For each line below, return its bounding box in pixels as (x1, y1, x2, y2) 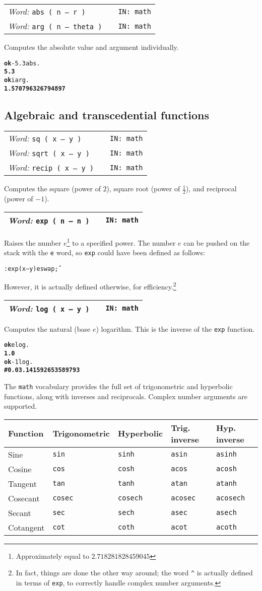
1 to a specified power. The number (67, 236, 176, 248)
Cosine (8, 463, 32, 475)
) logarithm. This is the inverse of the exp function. (96, 323, 255, 334)
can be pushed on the (183, 237, 250, 248)
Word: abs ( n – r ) (8, 6, 86, 17)
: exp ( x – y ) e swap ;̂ (4, 265, 58, 272)
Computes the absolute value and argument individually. (4, 42, 179, 52)
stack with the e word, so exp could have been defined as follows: (4, 247, 205, 258)
